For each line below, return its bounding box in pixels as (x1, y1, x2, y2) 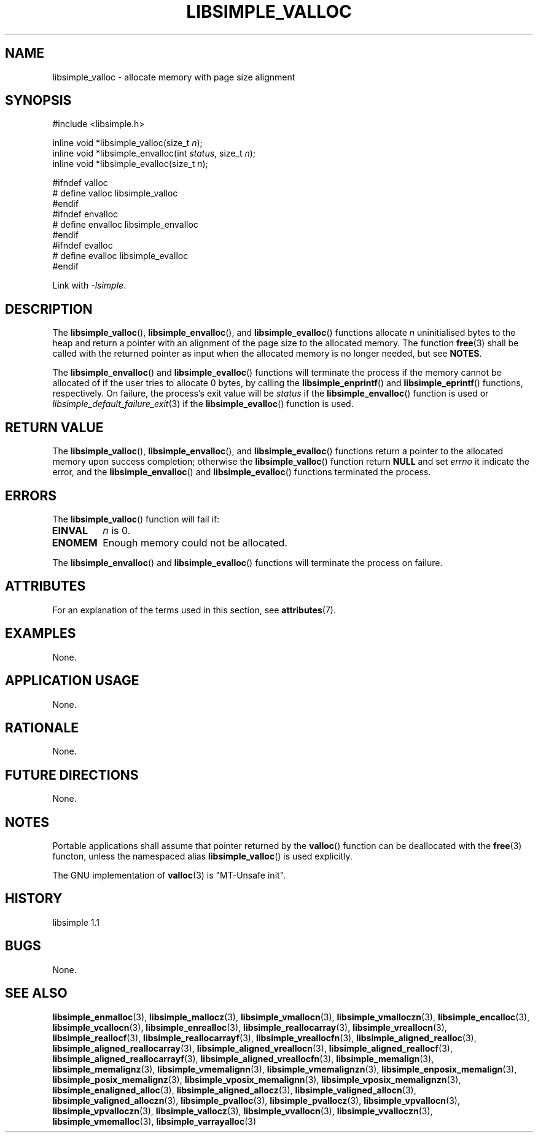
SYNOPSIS (5, 93, 72, 109)
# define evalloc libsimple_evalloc (52, 250, 189, 262)
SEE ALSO (5, 985, 68, 1001)
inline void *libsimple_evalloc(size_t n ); (52, 158, 208, 169)
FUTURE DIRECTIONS (5, 767, 139, 783)
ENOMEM (52, 536, 98, 549)
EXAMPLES (5, 626, 76, 642)
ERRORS (5, 487, 57, 503)
